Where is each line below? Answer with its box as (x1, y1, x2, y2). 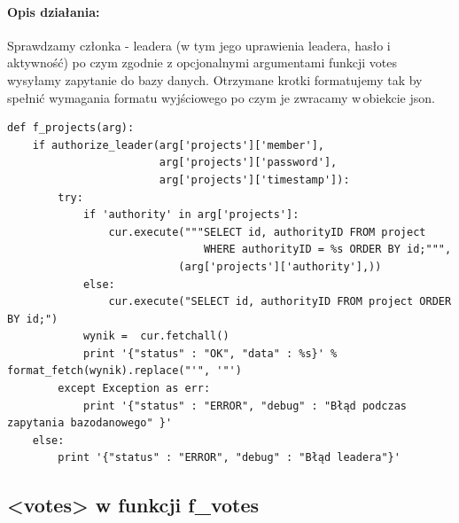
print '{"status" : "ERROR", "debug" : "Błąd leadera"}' (58, 451, 401, 464)
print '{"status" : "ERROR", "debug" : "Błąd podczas (82, 399, 408, 412)
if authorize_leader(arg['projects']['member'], (32, 138, 324, 152)
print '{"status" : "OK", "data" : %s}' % (82, 347, 338, 360)
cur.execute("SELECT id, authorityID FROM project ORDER (108, 295, 452, 308)
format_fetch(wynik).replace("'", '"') (7, 364, 242, 378)
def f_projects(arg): (7, 121, 135, 135)
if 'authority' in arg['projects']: (82, 208, 300, 222)
